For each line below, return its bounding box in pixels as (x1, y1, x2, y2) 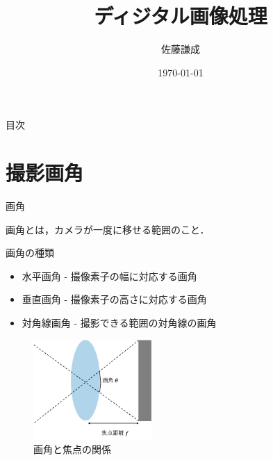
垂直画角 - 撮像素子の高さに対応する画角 (22, 292, 207, 306)
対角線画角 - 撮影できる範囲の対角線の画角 (22, 315, 217, 329)
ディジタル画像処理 (94, 1, 267, 30)
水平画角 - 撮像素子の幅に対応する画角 (22, 268, 197, 283)
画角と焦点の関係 (33, 442, 111, 457)
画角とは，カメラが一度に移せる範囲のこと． (6, 222, 210, 236)
